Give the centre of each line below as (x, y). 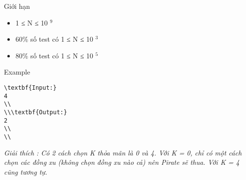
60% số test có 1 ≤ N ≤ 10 (54, 39)
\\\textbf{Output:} (36, 112)
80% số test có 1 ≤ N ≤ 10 (54, 55)
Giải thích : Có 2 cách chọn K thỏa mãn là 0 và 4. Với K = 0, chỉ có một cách (123, 152)
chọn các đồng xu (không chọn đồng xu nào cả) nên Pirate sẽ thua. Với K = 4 (122, 162)
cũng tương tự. (26, 171)
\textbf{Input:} (30, 88)
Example (17, 72)
